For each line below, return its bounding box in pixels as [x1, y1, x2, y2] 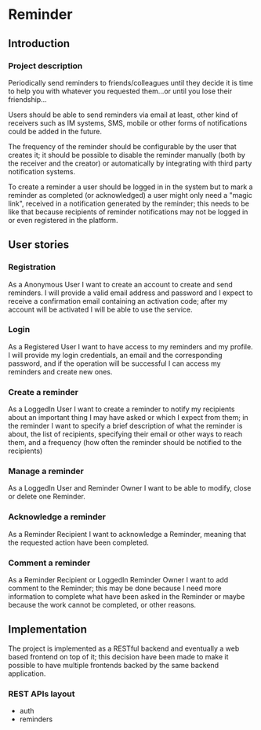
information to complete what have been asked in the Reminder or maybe [8, 592, 245, 601]
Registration [8, 261, 56, 272]
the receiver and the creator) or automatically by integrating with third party [8, 159, 252, 168]
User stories [8, 238, 69, 252]
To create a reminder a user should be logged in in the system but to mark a [8, 182, 253, 192]
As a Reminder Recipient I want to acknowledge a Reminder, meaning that [8, 529, 247, 538]
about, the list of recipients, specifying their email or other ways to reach [8, 429, 243, 439]
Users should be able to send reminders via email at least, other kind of [8, 110, 238, 119]
